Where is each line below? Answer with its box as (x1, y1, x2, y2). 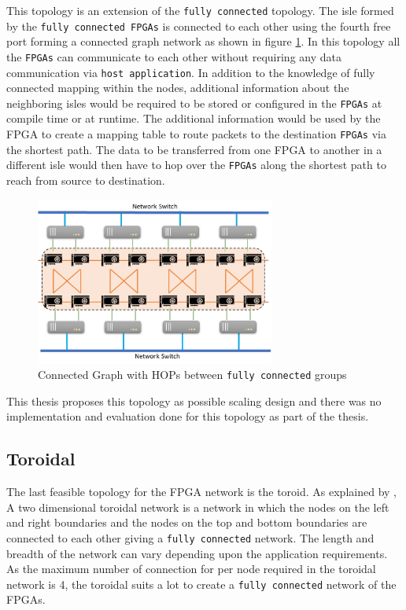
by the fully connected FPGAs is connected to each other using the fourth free (6, 17, 391, 34)
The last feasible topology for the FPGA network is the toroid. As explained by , (6, 483, 397, 500)
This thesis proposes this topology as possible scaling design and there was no (6, 392, 382, 409)
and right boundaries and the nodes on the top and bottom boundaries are (6, 514, 367, 531)
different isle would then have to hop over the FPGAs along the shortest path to (6, 156, 386, 173)
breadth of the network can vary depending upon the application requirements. (6, 545, 388, 561)
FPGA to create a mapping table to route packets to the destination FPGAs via (6, 126, 386, 142)
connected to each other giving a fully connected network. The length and (6, 529, 375, 546)
